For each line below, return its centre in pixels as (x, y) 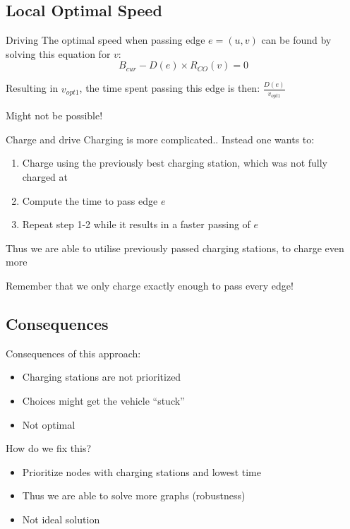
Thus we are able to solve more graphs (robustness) (134, 495)
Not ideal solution (61, 519)
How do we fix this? (49, 448)
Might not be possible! (54, 115)
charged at (45, 176)
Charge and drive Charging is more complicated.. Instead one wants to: (160, 139)
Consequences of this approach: (73, 353)
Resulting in (32, 88)
